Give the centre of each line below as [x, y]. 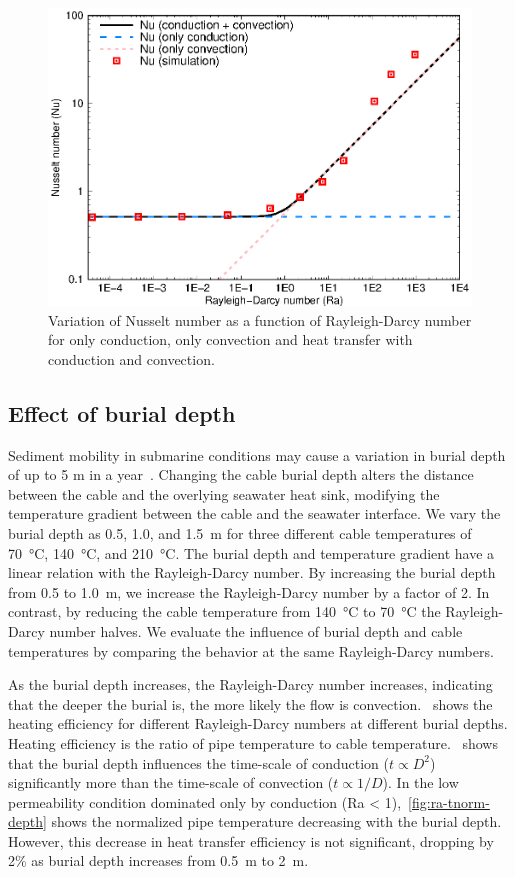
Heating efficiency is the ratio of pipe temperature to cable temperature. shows [253, 742]
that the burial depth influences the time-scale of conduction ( [198, 762]
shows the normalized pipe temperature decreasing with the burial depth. [276, 821]
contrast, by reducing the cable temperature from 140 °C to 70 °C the [224, 611]
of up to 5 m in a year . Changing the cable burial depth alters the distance [241, 474]
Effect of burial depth [122, 412]
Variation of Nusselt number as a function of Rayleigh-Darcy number [260, 319]
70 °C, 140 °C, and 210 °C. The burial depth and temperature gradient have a [251, 552]
